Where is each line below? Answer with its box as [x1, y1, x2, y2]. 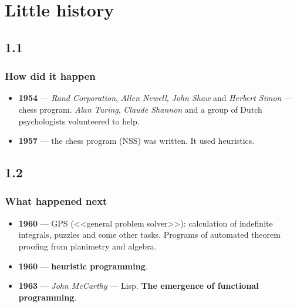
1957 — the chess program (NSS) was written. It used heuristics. [18, 134, 255, 147]
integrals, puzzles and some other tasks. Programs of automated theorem [18, 228, 281, 241]
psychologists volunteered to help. [18, 114, 140, 127]
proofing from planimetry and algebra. [18, 239, 157, 252]
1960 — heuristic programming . [18, 259, 148, 272]
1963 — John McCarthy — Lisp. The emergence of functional [18, 279, 259, 292]
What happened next [5, 194, 107, 208]
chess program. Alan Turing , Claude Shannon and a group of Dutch [18, 103, 262, 115]
